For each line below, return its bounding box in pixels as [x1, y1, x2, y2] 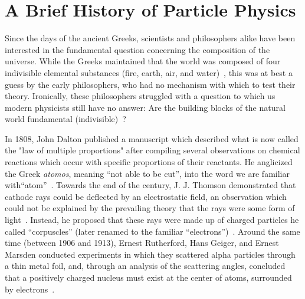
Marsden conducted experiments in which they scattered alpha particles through [5, 248, 296, 260]
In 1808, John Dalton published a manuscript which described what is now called [5, 132, 299, 144]
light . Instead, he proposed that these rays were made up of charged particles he [5, 213, 299, 226]
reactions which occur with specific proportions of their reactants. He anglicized [5, 156, 293, 168]
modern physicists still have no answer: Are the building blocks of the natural [5, 101, 286, 113]
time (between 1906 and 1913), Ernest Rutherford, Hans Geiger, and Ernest [5, 236, 279, 249]
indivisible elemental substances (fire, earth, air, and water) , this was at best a [5, 66, 293, 78]
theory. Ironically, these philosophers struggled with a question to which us [5, 90, 276, 102]
